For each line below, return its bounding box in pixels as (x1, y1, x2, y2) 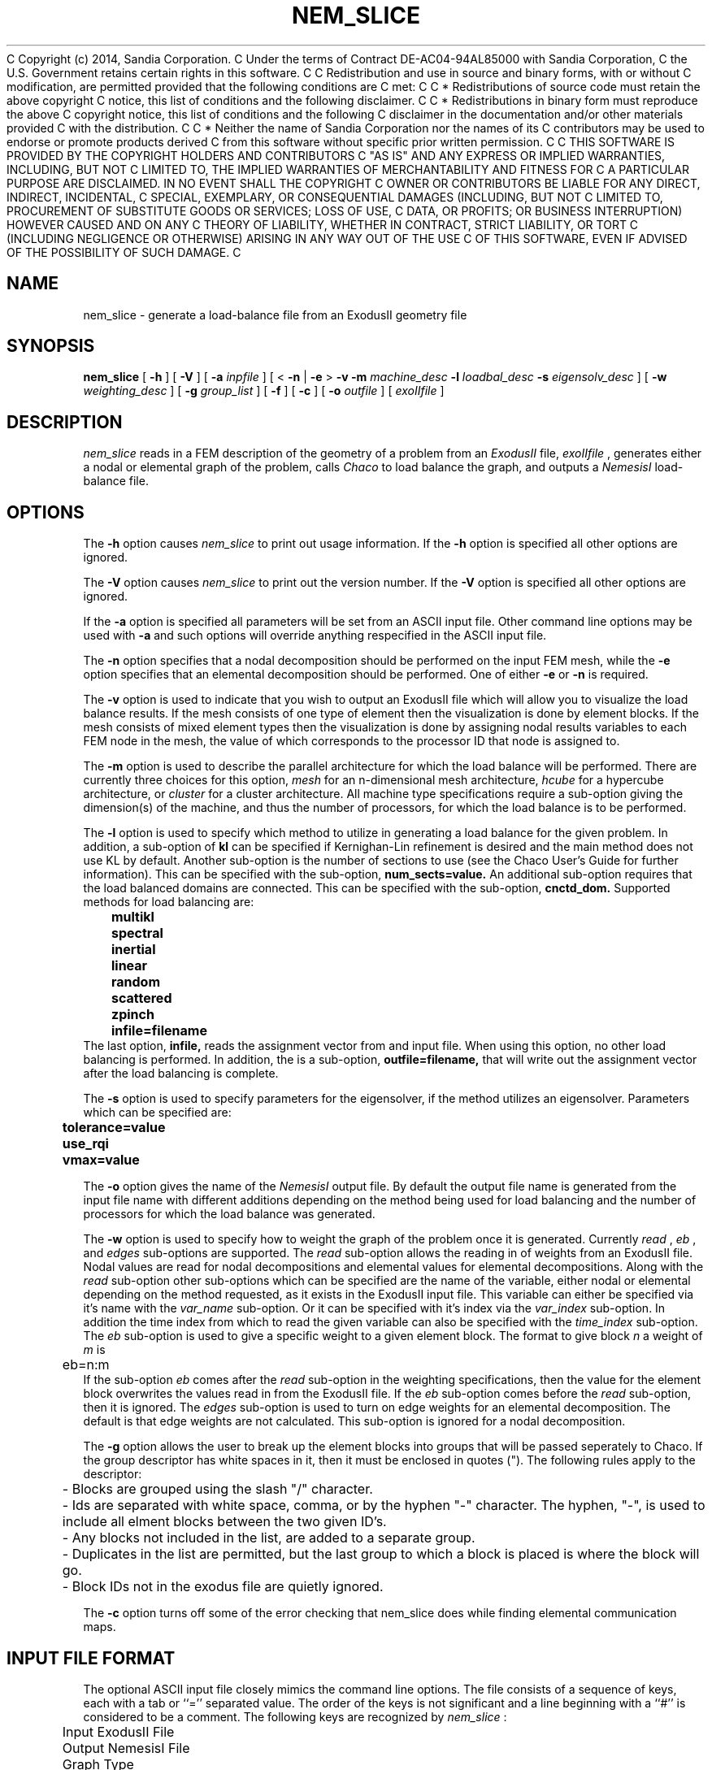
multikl (111, 909, 154, 926)
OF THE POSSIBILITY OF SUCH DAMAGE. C (7, 245, 241, 259)
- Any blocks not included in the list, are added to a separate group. (62, 1529, 475, 1547)
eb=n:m (62, 1356, 110, 1373)
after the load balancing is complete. (83, 1066, 279, 1081)
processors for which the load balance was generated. (83, 1207, 376, 1221)
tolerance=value (62, 1119, 166, 1136)
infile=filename (111, 1022, 207, 1039)
